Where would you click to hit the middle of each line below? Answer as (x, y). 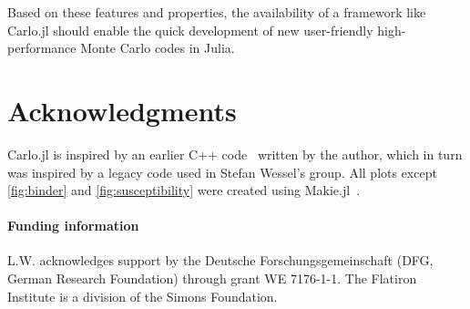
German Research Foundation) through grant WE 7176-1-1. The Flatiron (212, 278)
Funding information (73, 226)
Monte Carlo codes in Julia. (158, 48)
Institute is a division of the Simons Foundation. (143, 296)
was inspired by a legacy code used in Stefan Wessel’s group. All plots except (222, 172)
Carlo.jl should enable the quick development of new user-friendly (190, 30)
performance (42, 48)
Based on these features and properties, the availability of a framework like (217, 12)
